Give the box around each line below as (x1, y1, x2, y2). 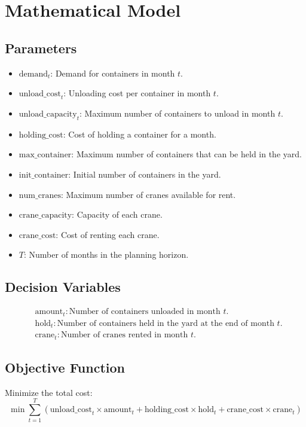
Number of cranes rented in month (60, 331, 188, 340)
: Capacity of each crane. (72, 208, 163, 221)
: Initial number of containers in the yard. (68, 167, 221, 180)
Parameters (5, 38, 77, 57)
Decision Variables (5, 277, 121, 296)
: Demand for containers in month (50, 66, 175, 79)
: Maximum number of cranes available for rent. (60, 188, 236, 200)
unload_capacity (19, 109, 77, 118)
